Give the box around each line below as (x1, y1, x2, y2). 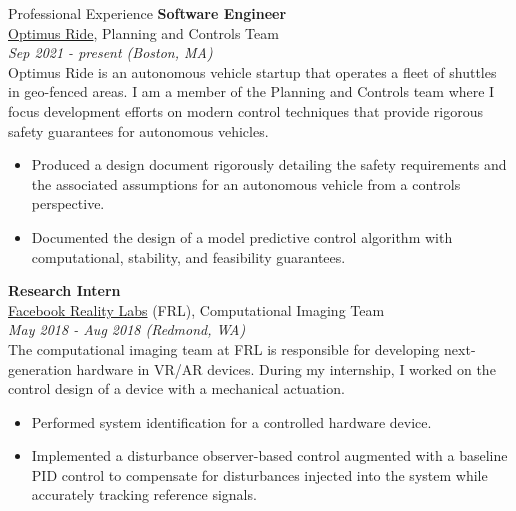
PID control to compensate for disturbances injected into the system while (31, 464, 488, 485)
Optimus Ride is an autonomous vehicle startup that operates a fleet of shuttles (8, 61, 497, 82)
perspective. (31, 193, 105, 214)
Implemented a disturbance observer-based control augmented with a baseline (31, 445, 508, 466)
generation (8, 358, 72, 379)
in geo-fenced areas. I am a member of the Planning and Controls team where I (8, 81, 495, 102)
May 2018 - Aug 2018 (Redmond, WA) (8, 319, 246, 340)
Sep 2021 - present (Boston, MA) (8, 42, 213, 63)
